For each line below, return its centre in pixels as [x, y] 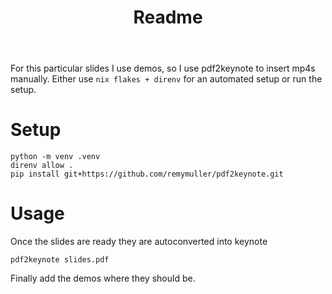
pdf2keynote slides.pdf [60, 260]
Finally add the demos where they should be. [103, 278]
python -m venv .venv [55, 157]
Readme [168, 17]
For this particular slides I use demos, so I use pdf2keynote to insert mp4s [163, 68]
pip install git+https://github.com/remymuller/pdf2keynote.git [147, 174]
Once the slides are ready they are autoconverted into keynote [139, 242]
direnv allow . [42, 166]
